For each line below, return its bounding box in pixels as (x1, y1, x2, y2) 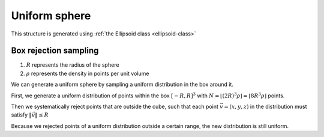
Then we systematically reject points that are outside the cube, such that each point (11, 103, 219, 111)
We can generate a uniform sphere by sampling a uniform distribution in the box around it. (11, 81, 234, 88)
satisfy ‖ (11, 111, 32, 118)
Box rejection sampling (11, 46, 99, 56)
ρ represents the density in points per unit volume (26, 70, 149, 77)
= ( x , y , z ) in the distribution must (224, 103, 307, 111)
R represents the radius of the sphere (26, 61, 119, 68)
